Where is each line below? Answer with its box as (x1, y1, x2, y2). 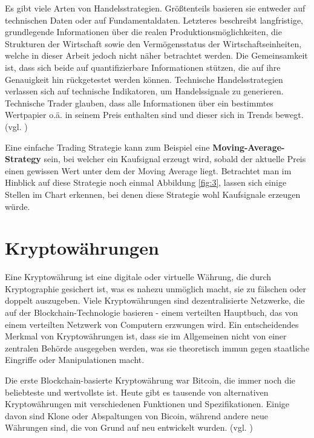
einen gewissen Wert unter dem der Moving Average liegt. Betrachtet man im (5, 164, 292, 177)
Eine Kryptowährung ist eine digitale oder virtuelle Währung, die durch (5, 270, 272, 283)
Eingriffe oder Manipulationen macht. (5, 353, 145, 366)
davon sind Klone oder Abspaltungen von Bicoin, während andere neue (5, 409, 268, 422)
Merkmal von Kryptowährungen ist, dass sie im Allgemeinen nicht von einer (5, 330, 287, 342)
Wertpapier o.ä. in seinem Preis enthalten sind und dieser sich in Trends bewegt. (5, 108, 304, 121)
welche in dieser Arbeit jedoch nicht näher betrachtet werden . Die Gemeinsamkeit (5, 49, 308, 62)
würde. (5, 200, 30, 212)
